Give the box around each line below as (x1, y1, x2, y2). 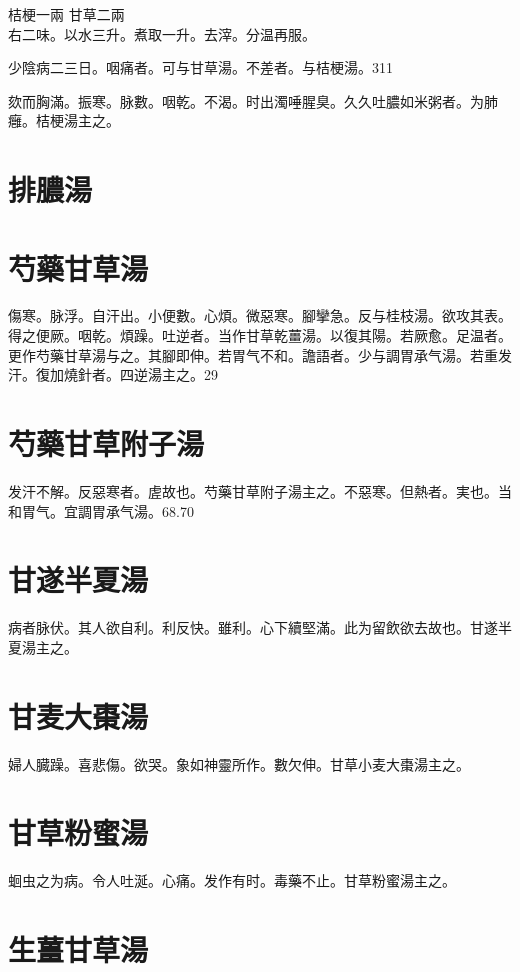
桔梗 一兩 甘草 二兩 (8, 4, 125, 24)
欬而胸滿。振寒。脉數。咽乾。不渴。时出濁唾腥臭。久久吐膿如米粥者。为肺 (8, 90, 498, 111)
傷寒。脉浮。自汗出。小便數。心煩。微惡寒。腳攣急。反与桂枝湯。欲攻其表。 (8, 305, 512, 326)
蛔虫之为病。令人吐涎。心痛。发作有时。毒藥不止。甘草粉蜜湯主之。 (8, 870, 456, 891)
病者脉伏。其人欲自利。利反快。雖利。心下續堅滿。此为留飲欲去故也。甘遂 (8, 617, 498, 638)
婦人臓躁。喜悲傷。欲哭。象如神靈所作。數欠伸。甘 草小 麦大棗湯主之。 (8, 753, 470, 774)
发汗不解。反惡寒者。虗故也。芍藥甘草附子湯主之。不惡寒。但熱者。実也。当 (8, 480, 512, 501)
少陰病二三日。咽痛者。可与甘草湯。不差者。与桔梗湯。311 (8, 57, 393, 78)
